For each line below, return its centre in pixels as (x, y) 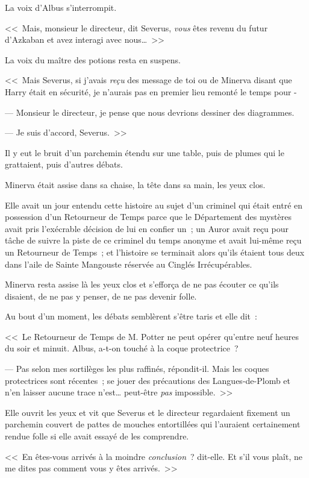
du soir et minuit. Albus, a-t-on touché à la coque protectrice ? (122, 348)
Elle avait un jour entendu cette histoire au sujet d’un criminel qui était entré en (154, 205)
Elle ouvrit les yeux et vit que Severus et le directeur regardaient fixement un (148, 412)
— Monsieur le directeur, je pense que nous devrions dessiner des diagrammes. (150, 112)
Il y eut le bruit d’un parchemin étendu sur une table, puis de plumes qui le (145, 152)
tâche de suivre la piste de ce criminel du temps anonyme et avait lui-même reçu (153, 240)
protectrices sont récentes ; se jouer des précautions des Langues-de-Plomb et (148, 380)
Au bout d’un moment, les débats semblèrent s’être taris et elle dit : (131, 316)
